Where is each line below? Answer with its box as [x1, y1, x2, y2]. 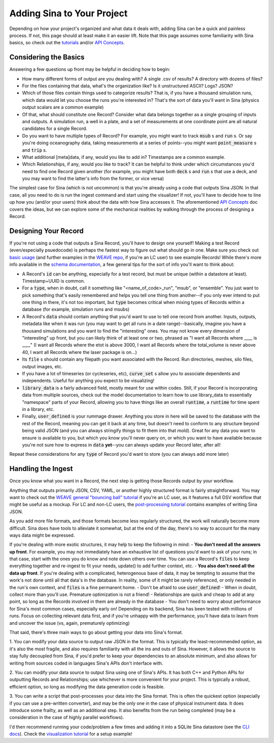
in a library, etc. [22, 406, 55, 412]
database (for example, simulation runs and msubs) [22, 306, 130, 313]
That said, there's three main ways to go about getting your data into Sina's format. [9, 629, 183, 635]
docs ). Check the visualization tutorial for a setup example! [9, 731, 132, 737]
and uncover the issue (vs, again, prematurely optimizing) [9, 620, 130, 626]
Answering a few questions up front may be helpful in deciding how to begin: [9, 66, 170, 72]
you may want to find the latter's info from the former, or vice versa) [22, 176, 164, 182]
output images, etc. [22, 363, 63, 369]
